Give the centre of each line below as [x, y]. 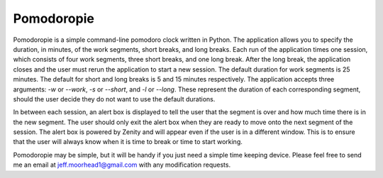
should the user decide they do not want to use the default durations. [114, 99]
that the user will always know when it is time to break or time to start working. [128, 142]
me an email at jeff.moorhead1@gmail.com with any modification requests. [122, 165]
